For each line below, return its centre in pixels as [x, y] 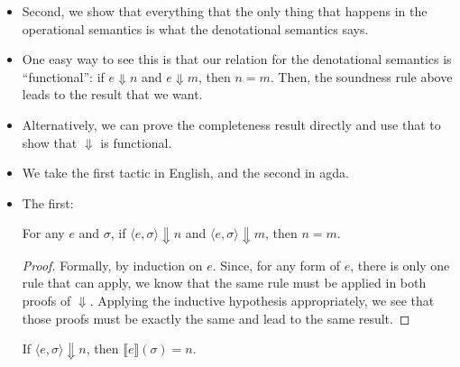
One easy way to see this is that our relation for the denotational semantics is [237, 59]
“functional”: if [63, 76]
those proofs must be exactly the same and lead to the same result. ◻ [216, 318]
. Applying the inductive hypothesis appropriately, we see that [262, 301]
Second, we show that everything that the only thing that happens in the [225, 11]
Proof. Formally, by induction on [112, 265]
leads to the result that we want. [112, 94]
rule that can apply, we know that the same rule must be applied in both [224, 283]
